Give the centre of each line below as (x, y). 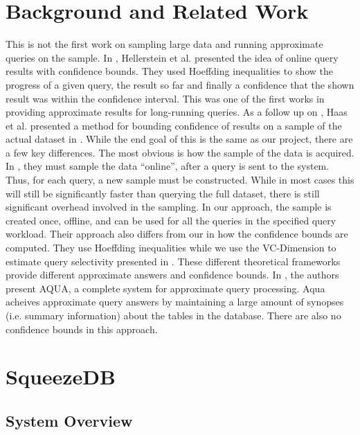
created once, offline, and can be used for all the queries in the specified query (171, 220)
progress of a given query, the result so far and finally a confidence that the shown (180, 84)
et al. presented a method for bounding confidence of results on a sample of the (174, 125)
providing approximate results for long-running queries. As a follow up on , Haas (177, 112)
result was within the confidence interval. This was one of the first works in (165, 98)
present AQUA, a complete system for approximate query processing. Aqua (165, 288)
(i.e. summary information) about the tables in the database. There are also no (173, 315)
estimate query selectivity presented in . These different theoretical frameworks (173, 261)
